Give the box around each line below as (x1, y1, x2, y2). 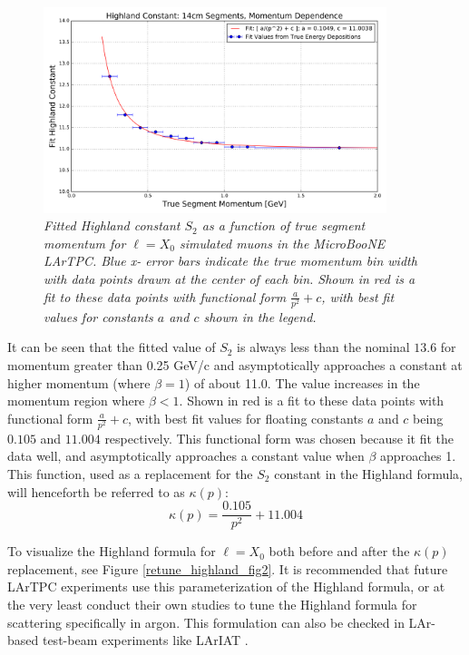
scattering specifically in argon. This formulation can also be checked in (7, 612, 405, 631)
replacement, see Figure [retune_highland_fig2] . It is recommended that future (7, 559, 448, 578)
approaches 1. (380, 446, 456, 465)
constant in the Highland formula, (274, 464, 464, 484)
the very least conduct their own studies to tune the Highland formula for (7, 595, 417, 614)
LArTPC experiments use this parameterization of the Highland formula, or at (7, 577, 445, 596)
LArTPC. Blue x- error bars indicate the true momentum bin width (44, 251, 417, 270)
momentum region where (7, 391, 145, 410)
